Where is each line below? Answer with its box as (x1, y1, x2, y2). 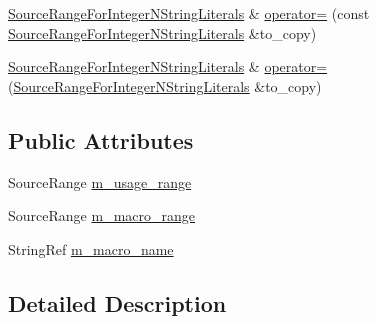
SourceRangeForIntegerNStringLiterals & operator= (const (8, 3, 370, 23)
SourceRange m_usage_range (8, 171, 192, 192)
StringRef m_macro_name (8, 238, 174, 259)
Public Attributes (8, 124, 194, 155)
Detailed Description (8, 287, 227, 318)
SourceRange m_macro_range (8, 205, 195, 226)
